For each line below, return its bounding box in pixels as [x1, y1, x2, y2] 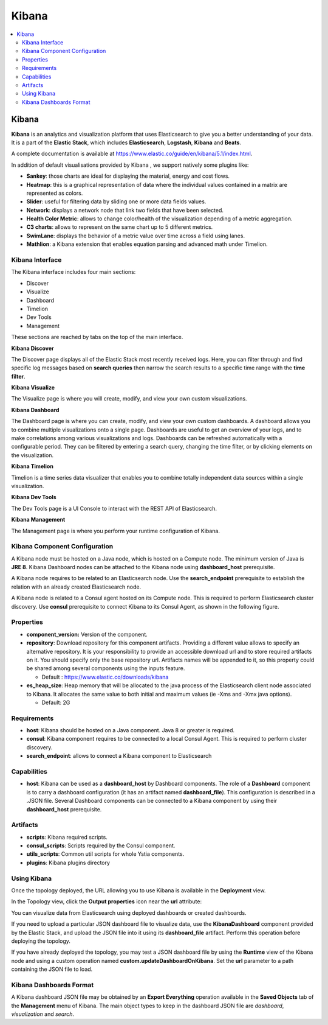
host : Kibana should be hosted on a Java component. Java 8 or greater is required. [26, 727, 235, 734]
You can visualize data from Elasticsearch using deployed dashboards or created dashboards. [11, 909, 247, 916]
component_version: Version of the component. [26, 631, 148, 638]
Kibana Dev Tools [11, 494, 57, 501]
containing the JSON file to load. [11, 965, 93, 973]
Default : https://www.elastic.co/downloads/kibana [41, 673, 169, 680]
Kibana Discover [11, 345, 54, 352]
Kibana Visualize [11, 384, 55, 391]
